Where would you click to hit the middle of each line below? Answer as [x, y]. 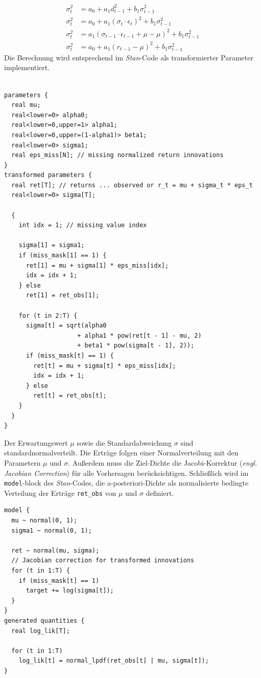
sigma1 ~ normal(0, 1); [52, 530]
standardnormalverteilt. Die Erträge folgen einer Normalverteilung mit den [121, 453]
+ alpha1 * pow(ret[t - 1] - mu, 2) [139, 335]
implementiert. [27, 67]
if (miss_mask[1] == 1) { [63, 256]
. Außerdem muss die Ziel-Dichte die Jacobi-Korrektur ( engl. [163, 462]
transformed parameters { [48, 175]
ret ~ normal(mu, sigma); [55, 550]
